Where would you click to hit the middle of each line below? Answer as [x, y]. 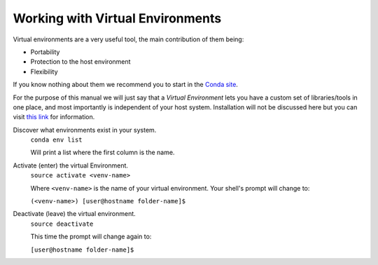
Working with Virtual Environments [117, 18]
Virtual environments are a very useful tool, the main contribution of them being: [128, 39]
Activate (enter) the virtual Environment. [71, 165]
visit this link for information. [54, 117]
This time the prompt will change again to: [91, 237]
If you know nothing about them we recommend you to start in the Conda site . [125, 85]
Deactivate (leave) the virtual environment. [74, 214]
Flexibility [44, 72]
